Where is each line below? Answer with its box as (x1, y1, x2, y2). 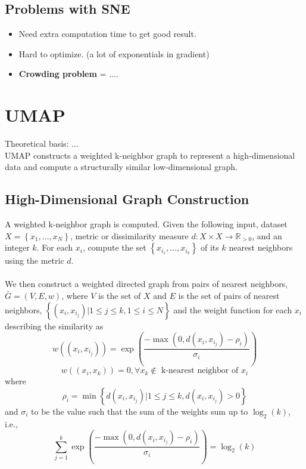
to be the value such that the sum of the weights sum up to (31, 405, 248, 417)
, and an (252, 229, 282, 242)
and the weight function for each (173, 303, 292, 316)
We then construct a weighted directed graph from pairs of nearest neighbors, (5, 277, 288, 290)
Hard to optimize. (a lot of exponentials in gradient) (18, 47, 210, 60)
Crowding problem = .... (18, 67, 118, 80)
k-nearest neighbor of (161, 366, 239, 375)
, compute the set (82, 241, 146, 254)
